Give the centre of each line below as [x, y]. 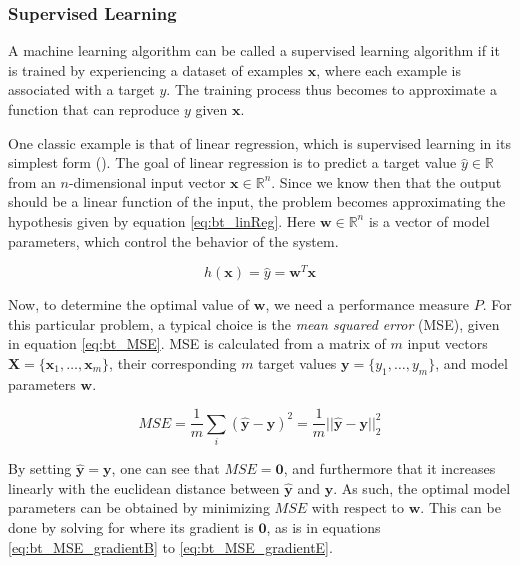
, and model [471, 363]
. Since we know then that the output [386, 181]
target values [297, 363]
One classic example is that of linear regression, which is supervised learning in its [259, 142]
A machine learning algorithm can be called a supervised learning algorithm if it [254, 50]
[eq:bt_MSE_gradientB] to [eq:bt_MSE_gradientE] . [170, 546]
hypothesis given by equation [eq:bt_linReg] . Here [162, 220]
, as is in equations [323, 526]
